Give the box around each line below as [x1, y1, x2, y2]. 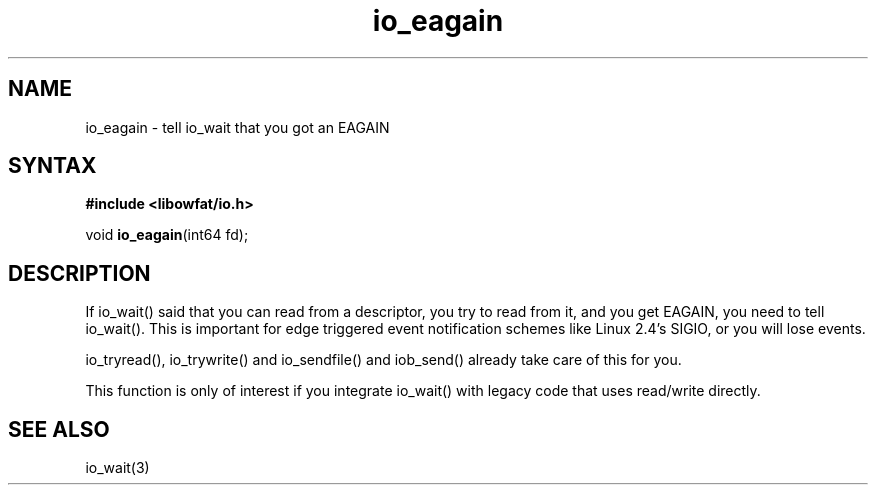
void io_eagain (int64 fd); [85, 226, 249, 244]
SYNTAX [8, 153, 97, 179]
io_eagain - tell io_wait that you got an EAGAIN [85, 118, 390, 136]
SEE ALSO [8, 416, 110, 442]
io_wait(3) [85, 459, 150, 477]
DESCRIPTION [8, 260, 151, 286]
